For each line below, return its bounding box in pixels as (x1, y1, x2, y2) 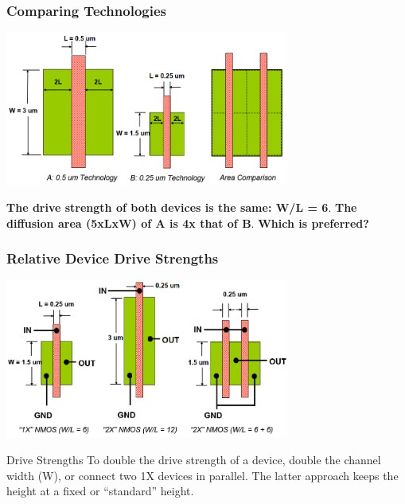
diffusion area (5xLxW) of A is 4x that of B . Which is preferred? (6, 214, 369, 231)
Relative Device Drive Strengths (6, 248, 219, 268)
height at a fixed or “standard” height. (6, 483, 194, 499)
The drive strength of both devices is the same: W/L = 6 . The (6, 198, 357, 215)
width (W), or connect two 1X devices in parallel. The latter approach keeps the (6, 467, 399, 483)
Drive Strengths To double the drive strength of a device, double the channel (6, 451, 381, 468)
